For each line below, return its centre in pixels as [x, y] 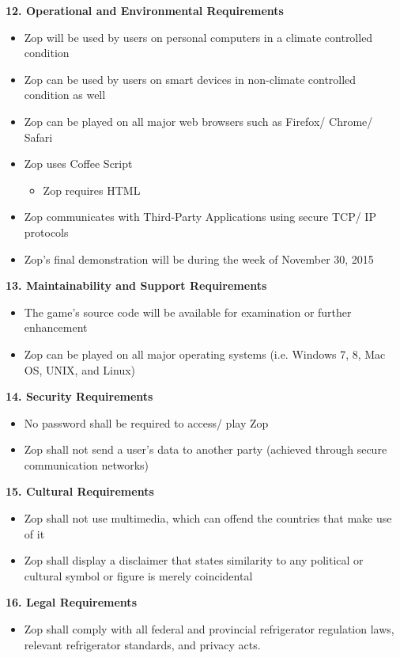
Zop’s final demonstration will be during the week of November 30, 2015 [199, 259]
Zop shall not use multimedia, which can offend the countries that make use [208, 518]
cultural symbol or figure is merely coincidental [138, 575]
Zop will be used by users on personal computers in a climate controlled [198, 37]
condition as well [65, 95]
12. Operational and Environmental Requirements [145, 10]
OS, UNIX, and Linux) [80, 369]
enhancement [56, 327]
